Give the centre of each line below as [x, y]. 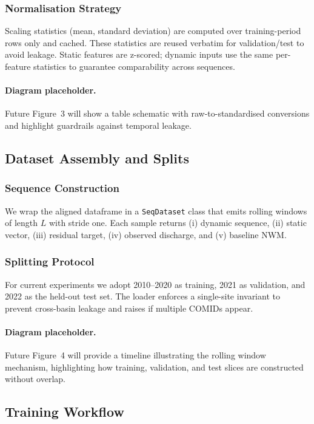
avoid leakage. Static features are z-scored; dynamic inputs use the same [139, 54]
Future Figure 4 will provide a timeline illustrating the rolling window [135, 355]
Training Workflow [65, 412]
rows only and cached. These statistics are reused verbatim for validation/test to [155, 42]
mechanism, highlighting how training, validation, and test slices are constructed [154, 367]
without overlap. [35, 379]
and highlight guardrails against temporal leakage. [98, 125]
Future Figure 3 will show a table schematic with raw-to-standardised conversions [157, 113]
